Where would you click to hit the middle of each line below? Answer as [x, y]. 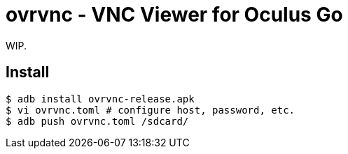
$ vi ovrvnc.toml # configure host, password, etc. [151, 110]
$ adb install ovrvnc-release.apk [100, 99]
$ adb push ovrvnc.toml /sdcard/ [97, 121]
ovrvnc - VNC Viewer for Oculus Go [174, 15]
